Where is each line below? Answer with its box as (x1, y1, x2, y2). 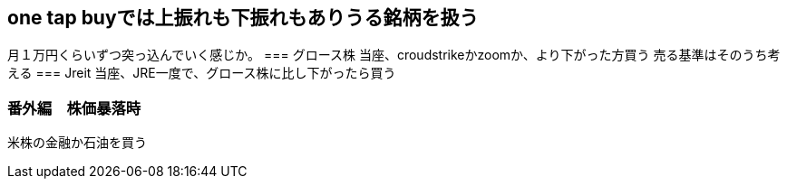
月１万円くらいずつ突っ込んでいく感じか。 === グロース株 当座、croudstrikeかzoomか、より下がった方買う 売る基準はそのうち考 (7, 47, 781, 63)
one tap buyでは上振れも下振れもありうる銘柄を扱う (7, 6, 479, 29)
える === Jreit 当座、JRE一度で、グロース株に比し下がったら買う (7, 65, 396, 81)
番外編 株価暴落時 (7, 98, 141, 117)
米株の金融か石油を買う (7, 135, 147, 151)
